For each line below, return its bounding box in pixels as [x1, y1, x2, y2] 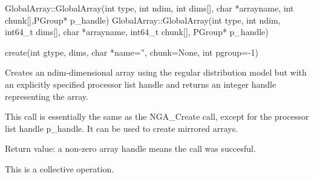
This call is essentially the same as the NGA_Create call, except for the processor [5, 110, 309, 123]
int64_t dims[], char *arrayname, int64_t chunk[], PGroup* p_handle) [5, 25, 269, 38]
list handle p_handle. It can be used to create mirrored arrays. [5, 122, 238, 134]
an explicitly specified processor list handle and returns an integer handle [5, 77, 276, 90]
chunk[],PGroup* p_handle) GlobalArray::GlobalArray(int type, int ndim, [5, 13, 281, 26]
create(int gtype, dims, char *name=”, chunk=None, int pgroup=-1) [5, 45, 259, 58]
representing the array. [5, 89, 88, 102]
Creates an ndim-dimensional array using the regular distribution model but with [5, 66, 307, 79]
